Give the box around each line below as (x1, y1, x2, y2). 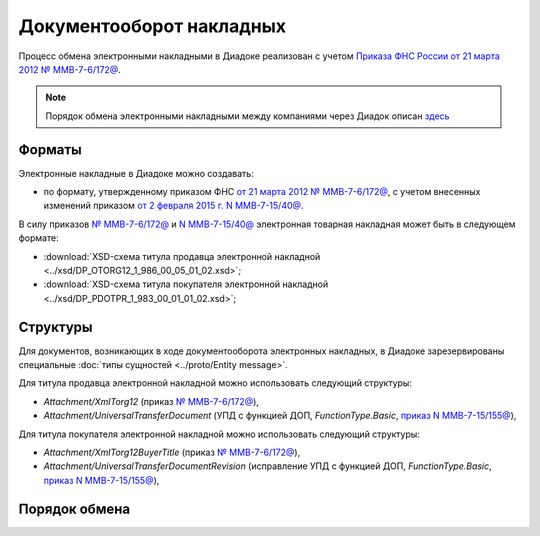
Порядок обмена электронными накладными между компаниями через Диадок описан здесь (45, 110, 450, 122)
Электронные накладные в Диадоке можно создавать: (18, 167, 254, 179)
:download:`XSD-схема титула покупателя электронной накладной (43, 278, 329, 290)
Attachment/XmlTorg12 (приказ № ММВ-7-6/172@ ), (43, 395, 260, 407)
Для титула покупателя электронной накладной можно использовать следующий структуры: (18, 428, 420, 440)
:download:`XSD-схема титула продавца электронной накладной (43, 250, 321, 262)
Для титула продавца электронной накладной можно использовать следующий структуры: (18, 377, 412, 389)
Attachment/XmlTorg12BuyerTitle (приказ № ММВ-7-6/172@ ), (43, 446, 301, 458)
